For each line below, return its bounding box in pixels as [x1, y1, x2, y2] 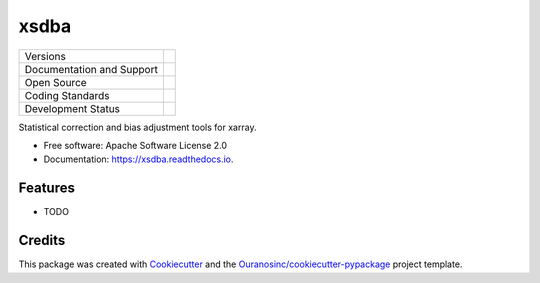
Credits [18, 232, 66, 249]
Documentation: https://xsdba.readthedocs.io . [43, 153, 234, 165]
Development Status [24, 101, 120, 115]
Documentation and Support [24, 62, 159, 76]
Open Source [24, 75, 87, 89]
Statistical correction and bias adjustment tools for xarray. [18, 121, 257, 133]
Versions [24, 49, 67, 63]
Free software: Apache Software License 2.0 [43, 139, 228, 151]
